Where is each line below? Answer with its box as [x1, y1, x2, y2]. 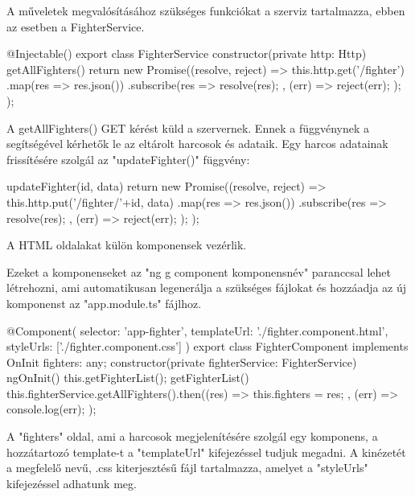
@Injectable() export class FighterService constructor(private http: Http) [6, 45, 367, 62]
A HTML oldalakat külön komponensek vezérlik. [6, 236, 247, 253]
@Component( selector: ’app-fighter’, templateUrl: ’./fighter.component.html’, [6, 322, 388, 339]
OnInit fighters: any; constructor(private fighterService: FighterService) [6, 353, 357, 370]
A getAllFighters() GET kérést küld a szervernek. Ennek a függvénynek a [6, 119, 370, 136]
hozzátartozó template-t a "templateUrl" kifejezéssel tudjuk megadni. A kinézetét [6, 443, 406, 460]
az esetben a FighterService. [6, 18, 145, 35]
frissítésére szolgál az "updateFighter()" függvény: [6, 150, 250, 167]
